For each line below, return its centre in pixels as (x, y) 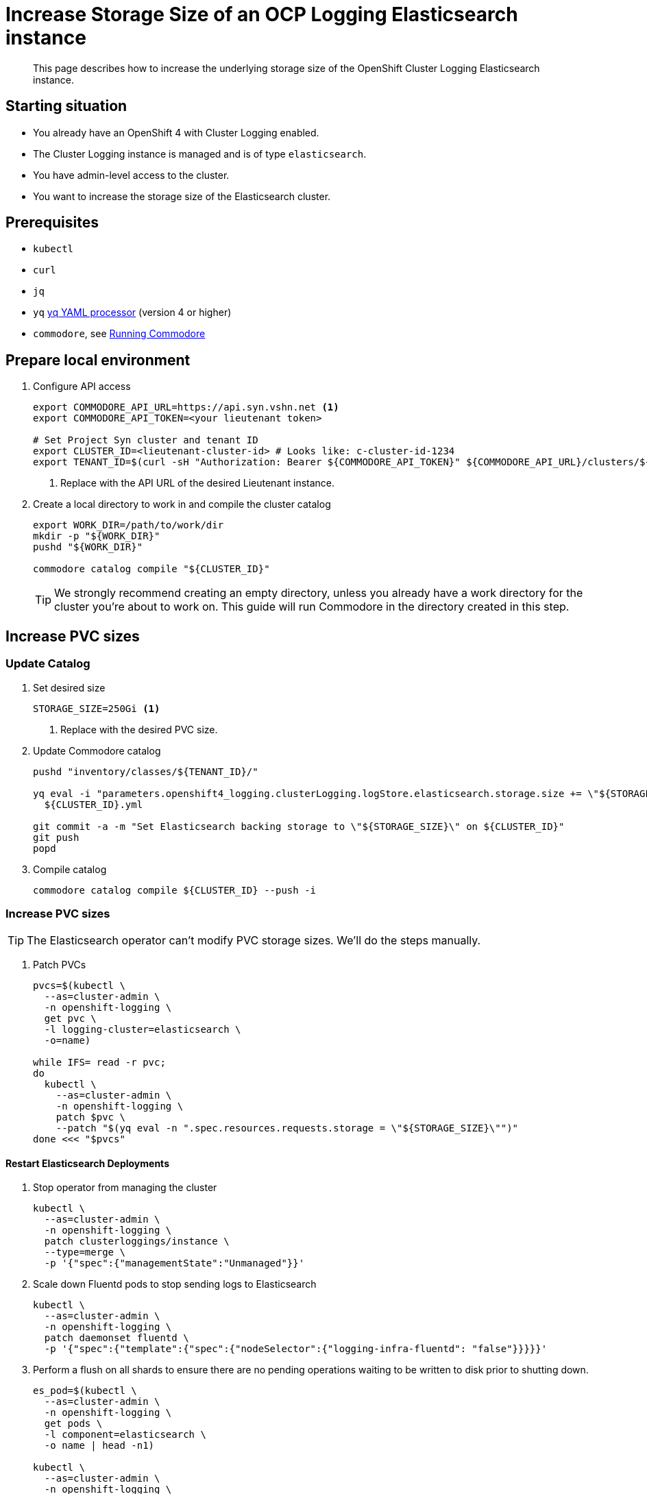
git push (56, 837)
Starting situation (66, 106)
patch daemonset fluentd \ (117, 1338)
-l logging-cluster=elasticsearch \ (143, 1030)
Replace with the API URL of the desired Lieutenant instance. (198, 483)
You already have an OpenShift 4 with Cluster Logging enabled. (176, 132)
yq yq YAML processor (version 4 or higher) (132, 313)
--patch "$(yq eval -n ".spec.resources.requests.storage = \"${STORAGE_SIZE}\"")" (287, 1128)
